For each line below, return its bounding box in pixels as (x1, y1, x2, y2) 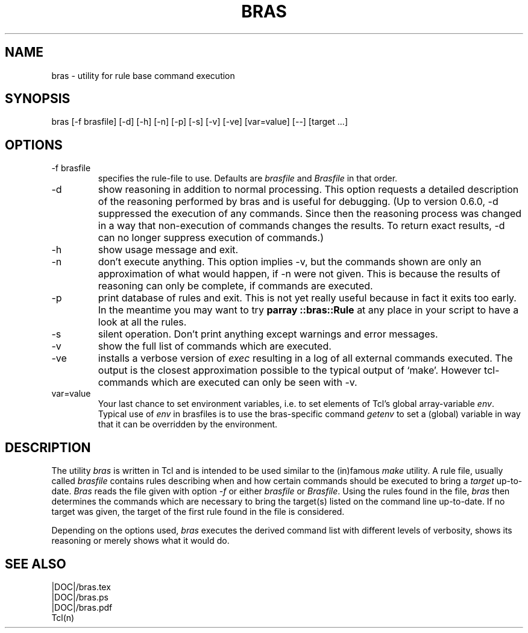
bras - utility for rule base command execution (51, 70, 235, 81)
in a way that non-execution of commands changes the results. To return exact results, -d (98, 219, 505, 232)
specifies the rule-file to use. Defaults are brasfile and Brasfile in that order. (98, 173, 398, 184)
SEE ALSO (5, 556, 66, 572)
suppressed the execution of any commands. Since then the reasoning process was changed (98, 207, 522, 220)
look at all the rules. (98, 316, 187, 329)
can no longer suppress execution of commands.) (98, 231, 324, 244)
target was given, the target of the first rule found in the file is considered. (51, 506, 345, 517)
